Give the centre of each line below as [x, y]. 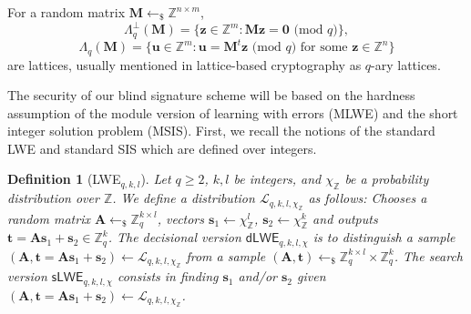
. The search [429, 255]
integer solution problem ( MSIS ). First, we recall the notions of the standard [221, 131]
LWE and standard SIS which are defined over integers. [162, 148]
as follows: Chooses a [368, 198]
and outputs [345, 218]
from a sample [226, 255]
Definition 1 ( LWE [64, 179]
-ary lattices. [406, 64]
